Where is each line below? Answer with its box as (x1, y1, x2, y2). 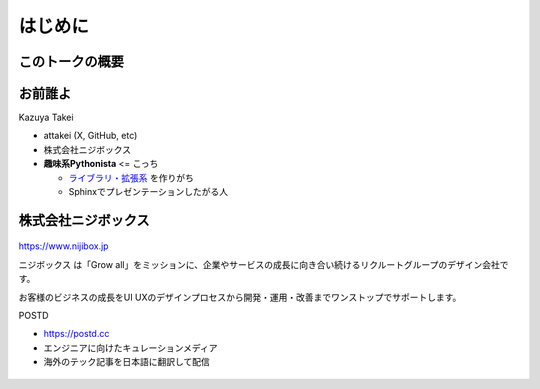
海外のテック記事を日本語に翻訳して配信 (43, 356, 210, 368)
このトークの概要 (18, 53, 124, 70)
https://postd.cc (43, 328, 110, 340)
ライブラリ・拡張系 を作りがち (68, 171, 194, 184)
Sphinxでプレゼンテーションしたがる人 (68, 186, 229, 198)
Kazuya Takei (18, 111, 74, 124)
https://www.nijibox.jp (18, 240, 109, 252)
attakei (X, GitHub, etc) (43, 130, 138, 142)
